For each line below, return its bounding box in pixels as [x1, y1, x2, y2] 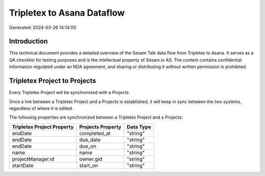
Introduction [9, 37, 48, 46]
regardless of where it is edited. [9, 105, 74, 111]
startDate [12, 162, 34, 169]
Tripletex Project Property [12, 123, 74, 130]
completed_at [79, 130, 111, 137]
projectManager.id [12, 155, 54, 162]
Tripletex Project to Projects [9, 76, 96, 85]
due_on [79, 143, 97, 150]
